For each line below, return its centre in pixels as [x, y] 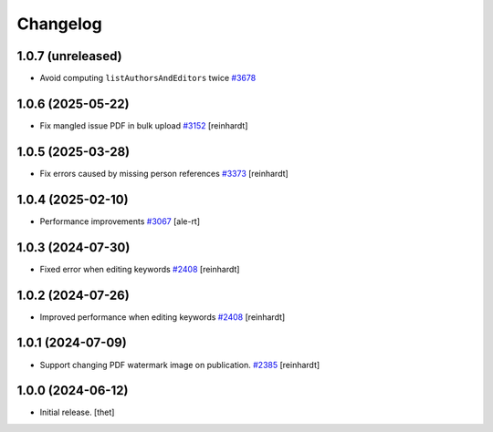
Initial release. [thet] [77, 412]
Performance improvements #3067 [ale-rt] [120, 221]
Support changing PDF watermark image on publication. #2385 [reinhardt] [180, 365]
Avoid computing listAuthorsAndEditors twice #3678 [148, 78]
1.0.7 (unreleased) [69, 56]
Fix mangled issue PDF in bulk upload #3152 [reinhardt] [144, 125]
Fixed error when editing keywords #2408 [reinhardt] [140, 269]
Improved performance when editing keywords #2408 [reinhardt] [163, 317]
